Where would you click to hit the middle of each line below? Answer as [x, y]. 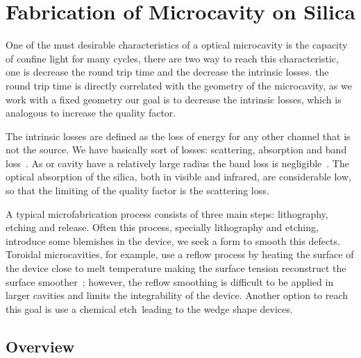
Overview [40, 346]
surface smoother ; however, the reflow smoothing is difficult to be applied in [170, 281]
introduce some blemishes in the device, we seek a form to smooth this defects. [173, 240]
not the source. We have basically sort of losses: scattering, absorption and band [176, 150]
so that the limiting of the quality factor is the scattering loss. [137, 190]
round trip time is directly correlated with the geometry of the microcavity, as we [179, 85]
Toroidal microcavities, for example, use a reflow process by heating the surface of [180, 254]
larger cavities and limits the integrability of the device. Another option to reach [177, 295]
